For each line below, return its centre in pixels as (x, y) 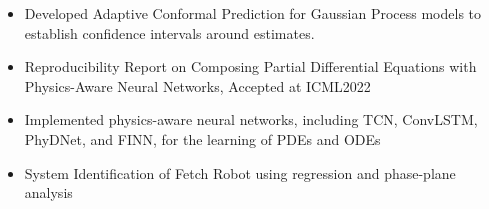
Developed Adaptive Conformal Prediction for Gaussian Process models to (253, 13)
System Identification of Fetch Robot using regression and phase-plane (240, 172)
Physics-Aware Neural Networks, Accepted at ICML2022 (197, 85)
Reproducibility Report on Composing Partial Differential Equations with (250, 66)
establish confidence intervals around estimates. (169, 32)
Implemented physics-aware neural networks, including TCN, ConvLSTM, (251, 119)
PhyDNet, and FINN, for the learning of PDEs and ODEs (202, 138)
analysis (48, 192)
